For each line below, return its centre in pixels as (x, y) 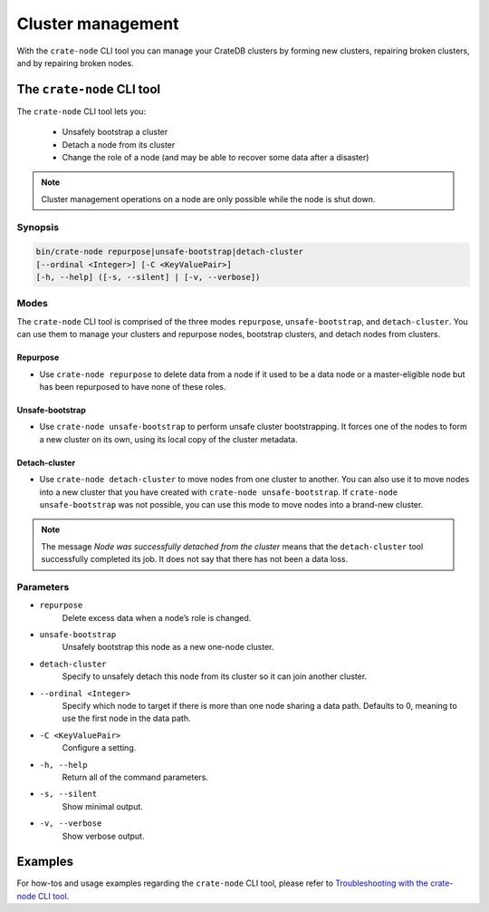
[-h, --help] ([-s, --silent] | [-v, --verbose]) (148, 277)
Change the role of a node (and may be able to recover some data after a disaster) (216, 158)
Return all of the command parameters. (135, 777)
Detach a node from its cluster (119, 144)
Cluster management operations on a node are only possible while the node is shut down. (208, 199)
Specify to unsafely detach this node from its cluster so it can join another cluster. (215, 676)
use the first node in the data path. (126, 718)
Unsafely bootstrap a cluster (115, 132)
